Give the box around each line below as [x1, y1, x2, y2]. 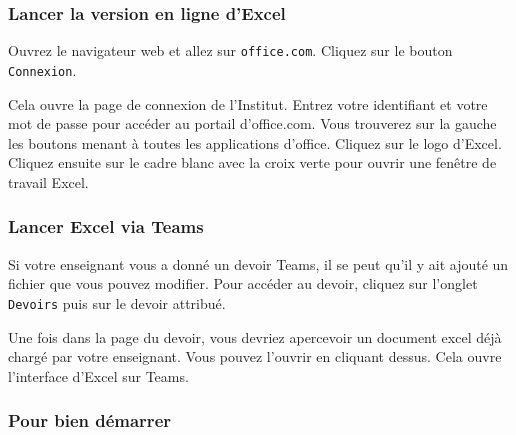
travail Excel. [8, 171, 89, 192]
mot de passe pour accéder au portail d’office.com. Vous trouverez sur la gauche [8, 113, 497, 134]
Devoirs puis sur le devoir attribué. [8, 292, 226, 313]
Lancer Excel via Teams [8, 214, 204, 239]
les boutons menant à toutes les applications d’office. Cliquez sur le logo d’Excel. [8, 132, 502, 153]
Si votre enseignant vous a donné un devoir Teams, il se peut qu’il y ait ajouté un [8, 253, 509, 274]
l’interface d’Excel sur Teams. [8, 365, 189, 386]
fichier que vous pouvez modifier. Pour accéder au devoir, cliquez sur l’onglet [8, 273, 478, 294]
